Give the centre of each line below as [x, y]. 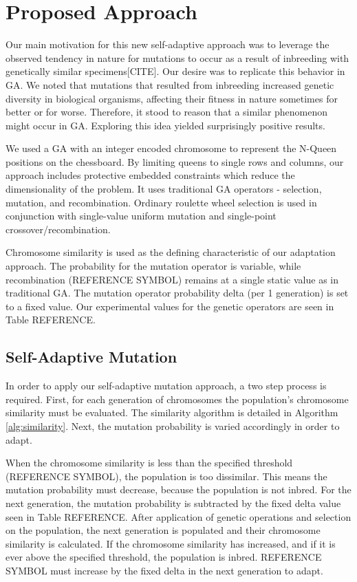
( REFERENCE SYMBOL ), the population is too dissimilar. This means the [166, 476]
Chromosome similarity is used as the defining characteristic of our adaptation [171, 252]
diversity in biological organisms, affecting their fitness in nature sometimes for [172, 98]
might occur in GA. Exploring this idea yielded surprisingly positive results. [165, 125]
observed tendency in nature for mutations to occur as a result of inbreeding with [177, 57]
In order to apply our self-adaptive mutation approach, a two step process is [166, 386]
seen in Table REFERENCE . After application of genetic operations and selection [178, 516]
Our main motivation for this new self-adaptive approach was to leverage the [167, 44]
